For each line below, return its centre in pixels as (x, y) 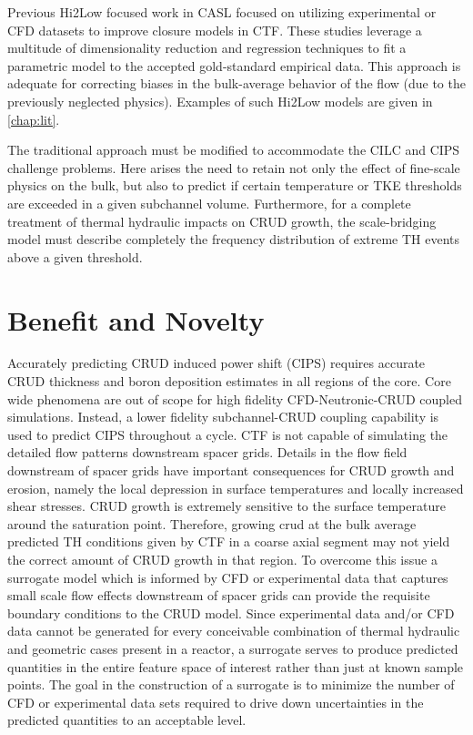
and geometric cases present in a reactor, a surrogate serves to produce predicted (233, 648)
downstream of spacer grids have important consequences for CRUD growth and (231, 470)
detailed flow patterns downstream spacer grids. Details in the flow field (207, 452)
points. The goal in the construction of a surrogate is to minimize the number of (231, 684)
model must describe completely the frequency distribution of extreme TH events (234, 239)
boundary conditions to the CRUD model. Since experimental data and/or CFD (231, 612)
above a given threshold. (75, 256)
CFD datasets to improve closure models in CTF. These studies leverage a (215, 30)
